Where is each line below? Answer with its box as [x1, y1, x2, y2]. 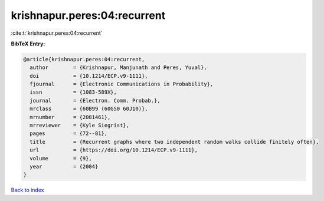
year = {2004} [30, 163, 99, 170]
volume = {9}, [30, 155, 93, 162]
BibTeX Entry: [11, 40, 45, 47]
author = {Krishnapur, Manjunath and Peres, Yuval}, [30, 64, 207, 71]
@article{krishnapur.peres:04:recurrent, [23, 56, 145, 62]
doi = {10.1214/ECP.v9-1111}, [30, 73, 148, 79]
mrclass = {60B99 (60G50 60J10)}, [30, 106, 148, 112]
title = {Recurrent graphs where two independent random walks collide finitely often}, [30, 139, 319, 145]
